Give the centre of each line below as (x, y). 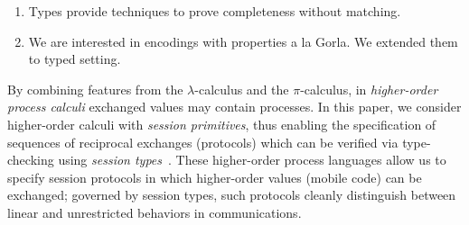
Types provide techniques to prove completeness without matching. (215, 11)
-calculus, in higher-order (369, 89)
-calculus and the (242, 89)
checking (31, 160)
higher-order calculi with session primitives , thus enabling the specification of (222, 124)
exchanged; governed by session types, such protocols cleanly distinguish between (232, 195)
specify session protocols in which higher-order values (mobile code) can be (215, 177)
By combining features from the (95, 89)
